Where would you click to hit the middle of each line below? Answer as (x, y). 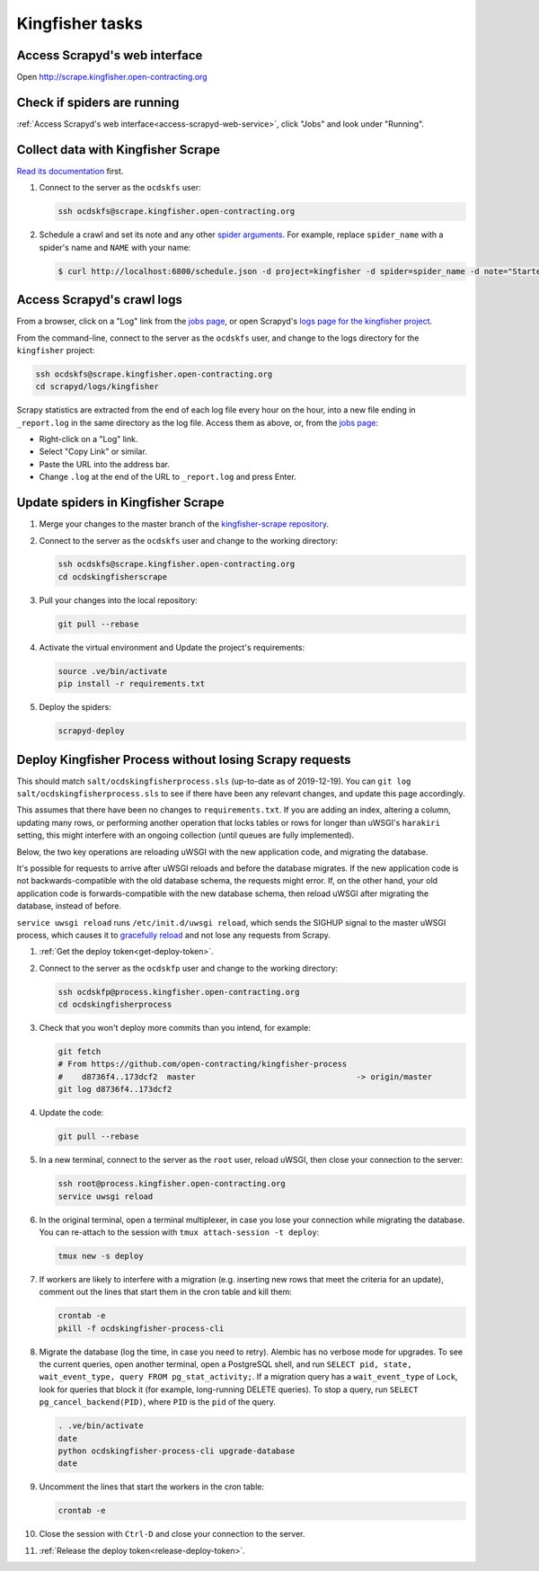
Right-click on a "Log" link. (88, 439)
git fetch (80, 1052)
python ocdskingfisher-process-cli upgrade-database (177, 1451)
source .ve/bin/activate (113, 671)
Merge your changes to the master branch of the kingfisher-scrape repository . (184, 524)
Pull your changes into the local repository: (118, 600)
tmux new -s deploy (101, 1256)
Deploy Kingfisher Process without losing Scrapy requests (184, 759)
